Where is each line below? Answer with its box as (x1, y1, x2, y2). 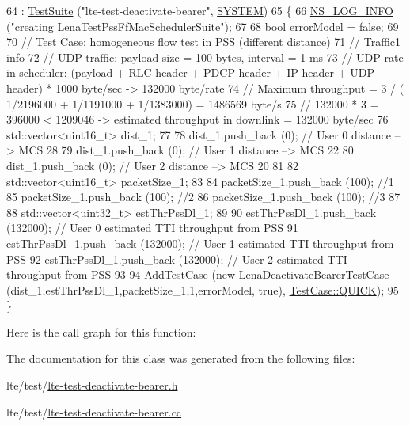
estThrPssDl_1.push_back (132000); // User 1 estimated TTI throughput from (6, 234, 394, 251)
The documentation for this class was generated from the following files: (6, 350, 355, 367)
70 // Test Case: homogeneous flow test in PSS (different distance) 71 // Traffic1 (6, 33, 401, 50)
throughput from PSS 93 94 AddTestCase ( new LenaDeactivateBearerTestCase (6, 266, 389, 283)
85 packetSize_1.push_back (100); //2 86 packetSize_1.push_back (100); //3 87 (6, 188, 401, 205)
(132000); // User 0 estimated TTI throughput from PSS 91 (6, 219, 298, 236)
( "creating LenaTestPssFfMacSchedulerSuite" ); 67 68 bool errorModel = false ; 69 (6, 17, 399, 34)
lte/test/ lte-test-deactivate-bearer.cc (6, 403, 182, 420)
